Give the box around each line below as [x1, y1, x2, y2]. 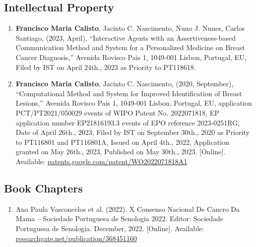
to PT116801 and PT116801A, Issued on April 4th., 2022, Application [15, 136, 229, 147]
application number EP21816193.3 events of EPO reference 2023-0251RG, [15, 117, 240, 127]
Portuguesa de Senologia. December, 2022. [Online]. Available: [15, 223, 204, 233]
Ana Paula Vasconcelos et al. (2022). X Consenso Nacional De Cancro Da [15, 203, 240, 214]
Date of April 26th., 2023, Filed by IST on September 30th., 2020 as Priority [15, 127, 250, 137]
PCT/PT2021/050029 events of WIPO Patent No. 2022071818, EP [15, 107, 219, 118]
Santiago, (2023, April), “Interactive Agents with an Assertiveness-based [15, 32, 236, 43]
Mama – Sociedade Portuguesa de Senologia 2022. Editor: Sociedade [15, 213, 224, 224]
